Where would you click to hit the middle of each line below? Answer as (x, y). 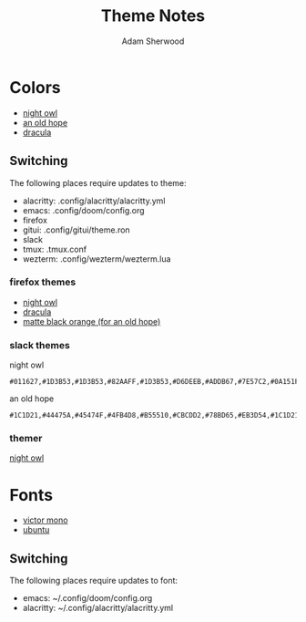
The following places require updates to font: (94, 581)
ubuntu (36, 530)
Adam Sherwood (153, 41)
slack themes (40, 345)
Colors (35, 87)
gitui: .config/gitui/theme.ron (76, 230)
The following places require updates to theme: (98, 182)
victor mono (45, 520)
